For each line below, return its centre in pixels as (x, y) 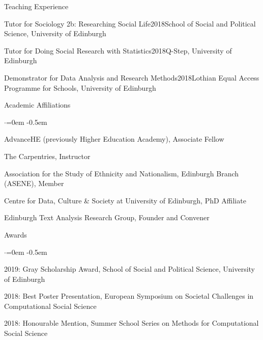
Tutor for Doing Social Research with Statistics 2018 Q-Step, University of (118, 50)
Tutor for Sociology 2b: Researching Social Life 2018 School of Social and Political (130, 23)
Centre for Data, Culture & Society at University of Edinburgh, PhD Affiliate (125, 200)
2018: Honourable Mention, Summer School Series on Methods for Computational (131, 323)
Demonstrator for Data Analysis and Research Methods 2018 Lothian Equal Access (132, 77)
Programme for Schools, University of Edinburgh (80, 87)
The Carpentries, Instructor (47, 156)
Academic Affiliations (37, 105)
